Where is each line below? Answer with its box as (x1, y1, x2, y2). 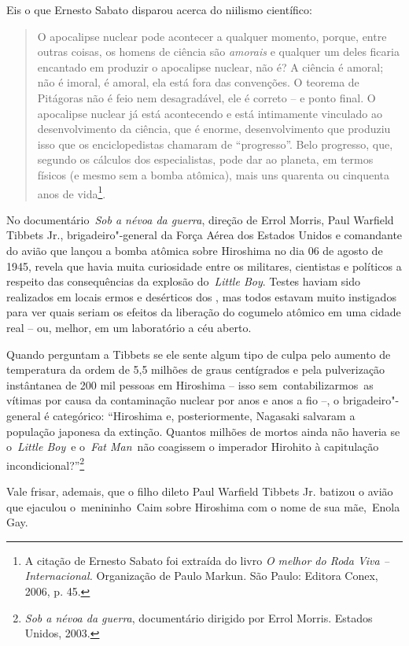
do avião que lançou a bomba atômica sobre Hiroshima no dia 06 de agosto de (6, 242, 383, 258)
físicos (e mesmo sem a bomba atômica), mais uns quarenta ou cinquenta (37, 166, 390, 183)
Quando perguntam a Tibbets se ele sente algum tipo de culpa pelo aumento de (6, 345, 391, 362)
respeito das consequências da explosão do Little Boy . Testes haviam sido (6, 273, 360, 290)
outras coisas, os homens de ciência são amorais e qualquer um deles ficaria (37, 43, 400, 60)
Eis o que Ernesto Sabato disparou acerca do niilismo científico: (6, 2, 312, 17)
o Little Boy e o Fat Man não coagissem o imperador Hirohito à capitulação (6, 438, 379, 455)
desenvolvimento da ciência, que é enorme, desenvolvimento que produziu (37, 120, 391, 137)
